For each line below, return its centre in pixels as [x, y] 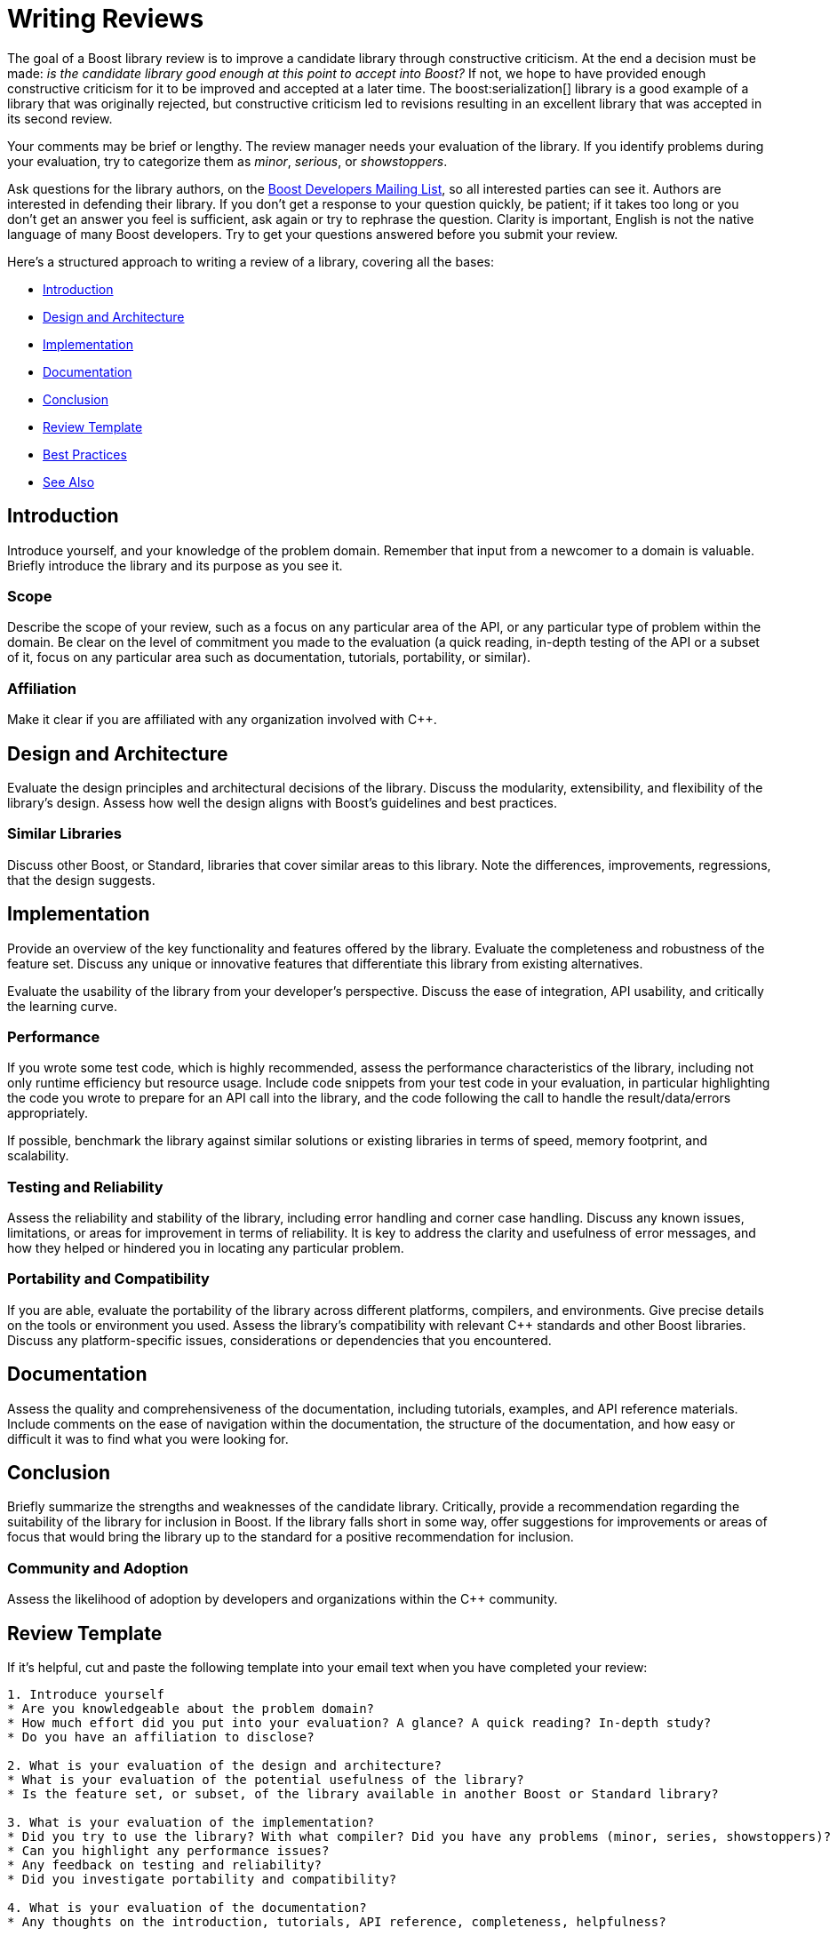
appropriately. [48, 1113]
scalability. [38, 1156]
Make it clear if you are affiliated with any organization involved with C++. [222, 720]
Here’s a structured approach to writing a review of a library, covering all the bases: [251, 261]
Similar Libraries [64, 834]
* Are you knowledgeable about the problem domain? [191, 1709]
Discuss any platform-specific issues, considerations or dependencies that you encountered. [279, 1340]
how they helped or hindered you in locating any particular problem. [206, 1248]
